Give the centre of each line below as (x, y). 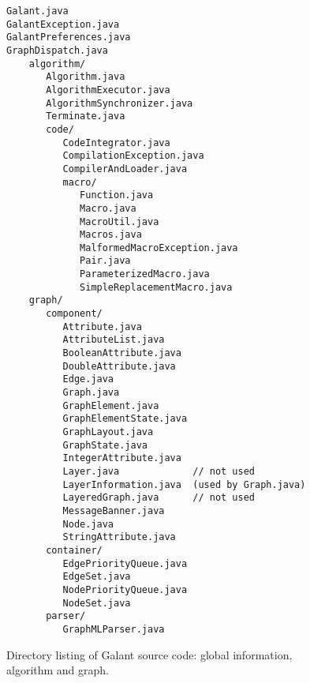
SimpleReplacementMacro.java (156, 287)
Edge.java (88, 379)
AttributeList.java (114, 340)
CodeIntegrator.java (116, 143)
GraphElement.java (111, 405)
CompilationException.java (133, 156)
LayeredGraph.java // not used (159, 498)
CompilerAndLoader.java (125, 169)
